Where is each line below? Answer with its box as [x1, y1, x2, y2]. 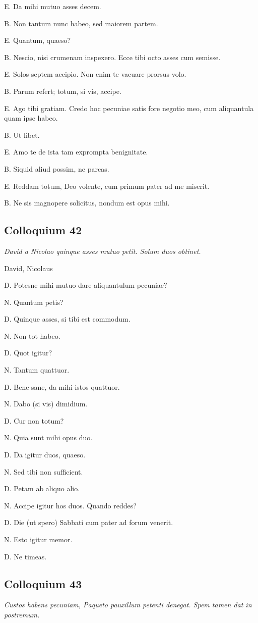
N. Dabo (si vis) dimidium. [4, 398, 88, 409]
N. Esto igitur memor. [4, 534, 73, 545]
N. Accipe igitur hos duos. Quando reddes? [4, 500, 137, 510]
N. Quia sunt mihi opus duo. [4, 432, 93, 443]
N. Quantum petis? [4, 296, 63, 307]
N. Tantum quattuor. [4, 365, 70, 375]
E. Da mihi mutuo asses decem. [4, 1, 101, 11]
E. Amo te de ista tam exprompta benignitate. [4, 146, 148, 157]
